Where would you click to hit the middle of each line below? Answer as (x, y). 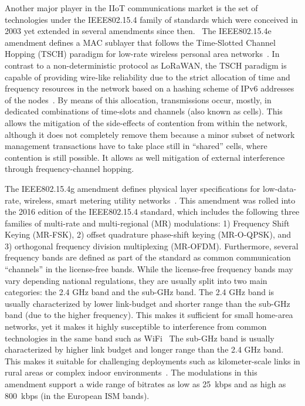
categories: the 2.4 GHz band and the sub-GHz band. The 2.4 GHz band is (140, 292)
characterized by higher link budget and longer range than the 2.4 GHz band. (144, 349)
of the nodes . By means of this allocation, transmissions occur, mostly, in (138, 99)
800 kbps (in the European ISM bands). (77, 395)
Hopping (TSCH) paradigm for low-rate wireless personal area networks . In (142, 54)
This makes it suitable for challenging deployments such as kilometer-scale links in (152, 361)
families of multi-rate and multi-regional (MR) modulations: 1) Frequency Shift (147, 223)
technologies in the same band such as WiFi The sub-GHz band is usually (140, 338)
